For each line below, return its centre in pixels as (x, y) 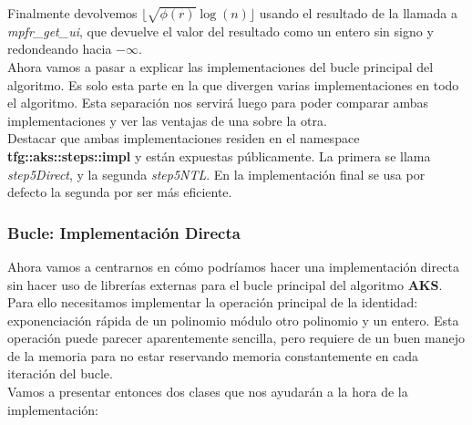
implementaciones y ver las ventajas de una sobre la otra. (167, 120)
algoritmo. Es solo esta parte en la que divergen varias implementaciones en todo (233, 84)
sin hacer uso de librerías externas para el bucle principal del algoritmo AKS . (225, 284)
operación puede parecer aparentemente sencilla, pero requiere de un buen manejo (236, 338)
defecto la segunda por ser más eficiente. (120, 192)
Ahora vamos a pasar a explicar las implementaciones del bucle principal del (221, 66)
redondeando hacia (60, 49)
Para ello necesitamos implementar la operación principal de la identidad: (213, 302)
